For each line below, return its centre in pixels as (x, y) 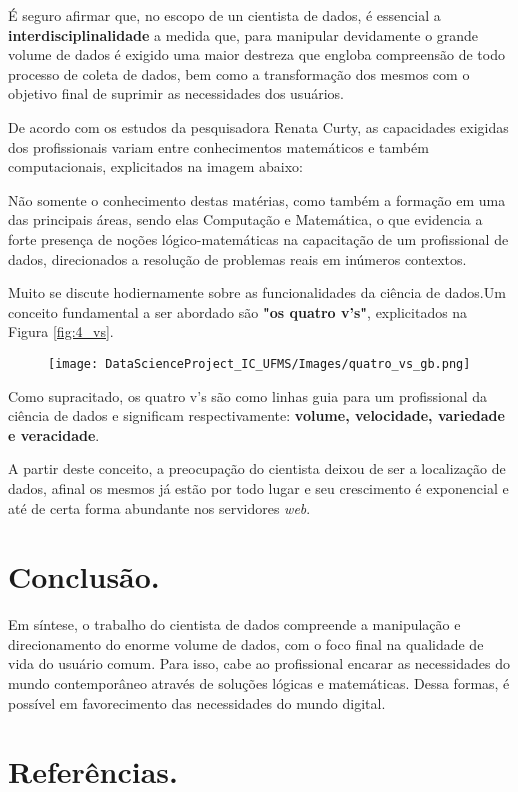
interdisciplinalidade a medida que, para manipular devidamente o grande (243, 34)
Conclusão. (84, 576)
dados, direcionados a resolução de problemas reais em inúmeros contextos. (237, 258)
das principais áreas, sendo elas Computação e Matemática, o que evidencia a (245, 219)
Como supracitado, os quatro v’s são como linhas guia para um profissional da (248, 395)
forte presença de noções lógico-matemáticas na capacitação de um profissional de (258, 238)
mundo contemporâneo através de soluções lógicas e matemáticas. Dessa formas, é (259, 683)
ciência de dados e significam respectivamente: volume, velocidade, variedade (256, 415)
